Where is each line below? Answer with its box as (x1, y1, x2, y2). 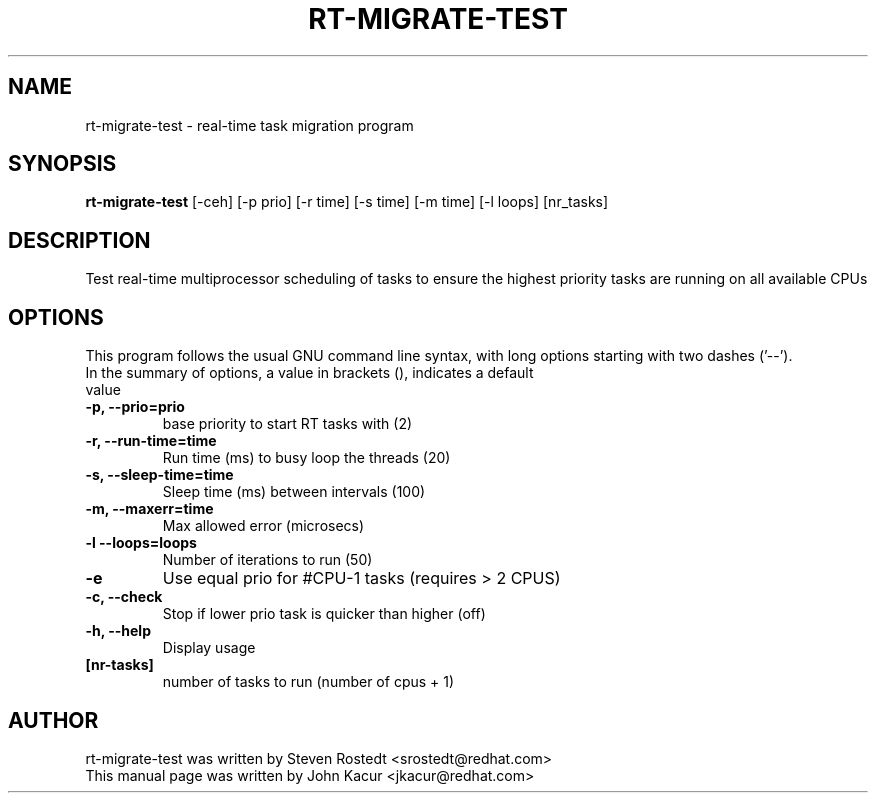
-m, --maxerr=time (85, 500, 214, 518)
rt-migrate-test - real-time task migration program (85, 116, 414, 134)
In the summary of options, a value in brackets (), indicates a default (85, 364, 534, 382)
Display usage (162, 639, 256, 657)
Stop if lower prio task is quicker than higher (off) (162, 605, 486, 623)
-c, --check (85, 588, 163, 606)
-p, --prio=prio (85, 398, 185, 416)
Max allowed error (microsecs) (162, 517, 365, 535)
